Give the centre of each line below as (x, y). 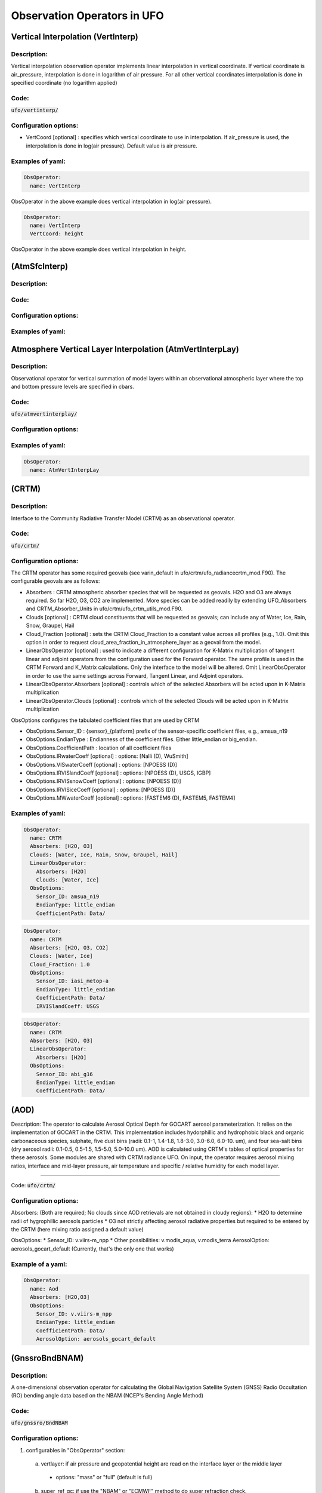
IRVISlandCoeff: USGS (68, 1006)
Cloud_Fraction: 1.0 (60, 964)
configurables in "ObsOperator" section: (75, 1450)
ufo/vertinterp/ (35, 110)
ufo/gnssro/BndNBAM (39, 1423)
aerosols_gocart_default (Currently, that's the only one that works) (92, 1249)
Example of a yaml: (39, 1264)
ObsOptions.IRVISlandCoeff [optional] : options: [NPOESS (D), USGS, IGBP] (118, 773)
